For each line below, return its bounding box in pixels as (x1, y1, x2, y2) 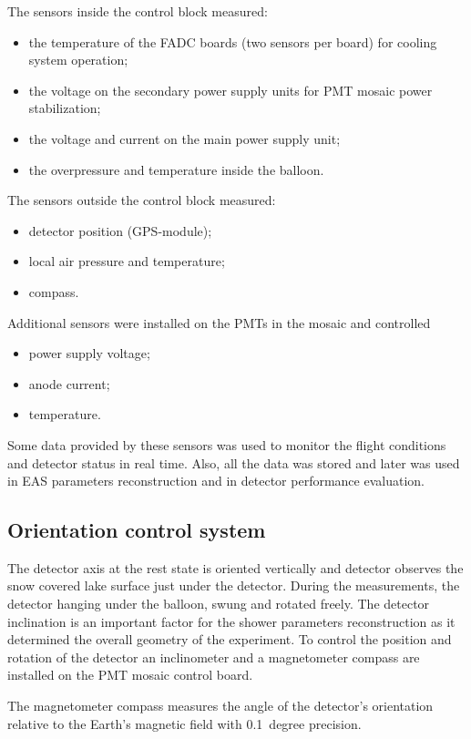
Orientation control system (7, 516, 266, 544)
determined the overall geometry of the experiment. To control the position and (7, 630, 452, 649)
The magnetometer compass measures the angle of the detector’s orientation (7, 696, 434, 715)
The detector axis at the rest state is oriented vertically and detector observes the (7, 558, 464, 577)
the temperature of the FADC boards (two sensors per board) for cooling (28, 32, 437, 51)
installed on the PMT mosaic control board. (7, 665, 253, 684)
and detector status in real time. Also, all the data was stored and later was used (7, 453, 460, 472)
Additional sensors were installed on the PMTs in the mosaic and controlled (7, 313, 431, 332)
